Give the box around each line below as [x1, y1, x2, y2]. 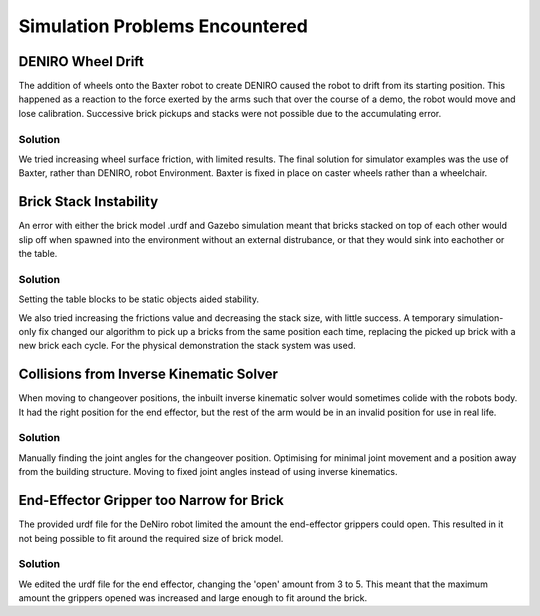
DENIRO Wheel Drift [18, 53, 145, 70]
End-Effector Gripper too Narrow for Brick [18, 492, 285, 509]
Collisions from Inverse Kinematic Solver [18, 366, 279, 383]
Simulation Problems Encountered [18, 15, 309, 37]
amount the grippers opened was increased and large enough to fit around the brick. [18, 592, 368, 604]
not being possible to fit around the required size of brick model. [18, 532, 284, 544]
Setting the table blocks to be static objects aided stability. [18, 293, 260, 305]
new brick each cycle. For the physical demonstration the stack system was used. [18, 340, 357, 352]
